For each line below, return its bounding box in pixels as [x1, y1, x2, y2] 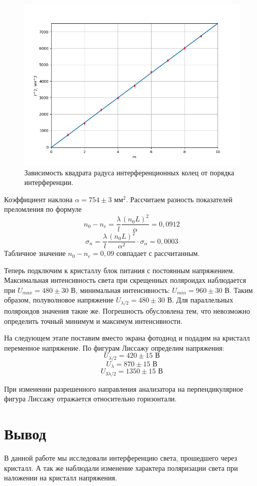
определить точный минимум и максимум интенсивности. [4, 315, 182, 326]
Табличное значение [4, 248, 66, 258]
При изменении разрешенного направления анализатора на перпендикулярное [4, 383, 243, 394]
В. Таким [225, 284, 253, 295]
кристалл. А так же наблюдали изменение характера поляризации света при [4, 462, 238, 473]
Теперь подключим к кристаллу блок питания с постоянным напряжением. [4, 265, 235, 275]
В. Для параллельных [167, 294, 233, 305]
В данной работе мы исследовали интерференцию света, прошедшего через [4, 452, 237, 463]
